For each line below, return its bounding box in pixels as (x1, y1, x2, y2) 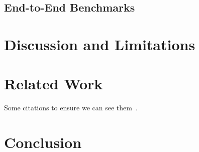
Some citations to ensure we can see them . (4, 102, 138, 113)
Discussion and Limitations (4, 34, 195, 54)
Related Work (4, 73, 103, 94)
